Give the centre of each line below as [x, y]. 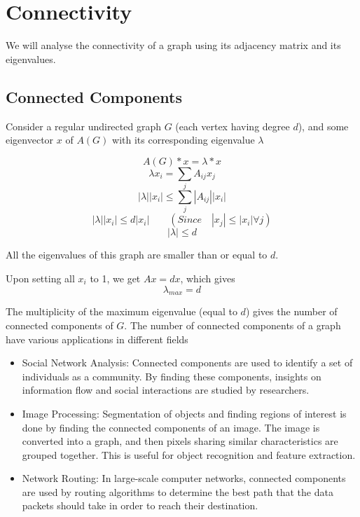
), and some [323, 126]
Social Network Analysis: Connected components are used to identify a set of [187, 363]
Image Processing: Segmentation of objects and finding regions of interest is [184, 413]
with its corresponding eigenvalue [184, 140]
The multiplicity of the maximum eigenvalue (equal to [122, 311]
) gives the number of [291, 311]
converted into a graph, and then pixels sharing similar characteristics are [180, 441]
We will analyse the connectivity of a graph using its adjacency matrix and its [173, 45]
